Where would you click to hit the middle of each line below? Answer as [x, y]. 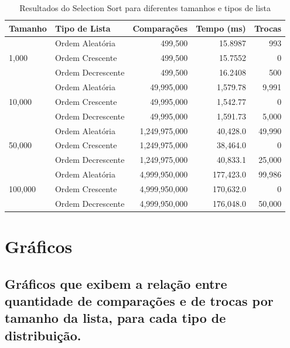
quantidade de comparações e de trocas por [139, 300]
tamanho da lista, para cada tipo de [115, 318]
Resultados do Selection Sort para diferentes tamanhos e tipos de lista [145, 8]
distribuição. [43, 335]
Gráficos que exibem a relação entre [116, 283]
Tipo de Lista [83, 28]
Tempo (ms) [221, 28]
